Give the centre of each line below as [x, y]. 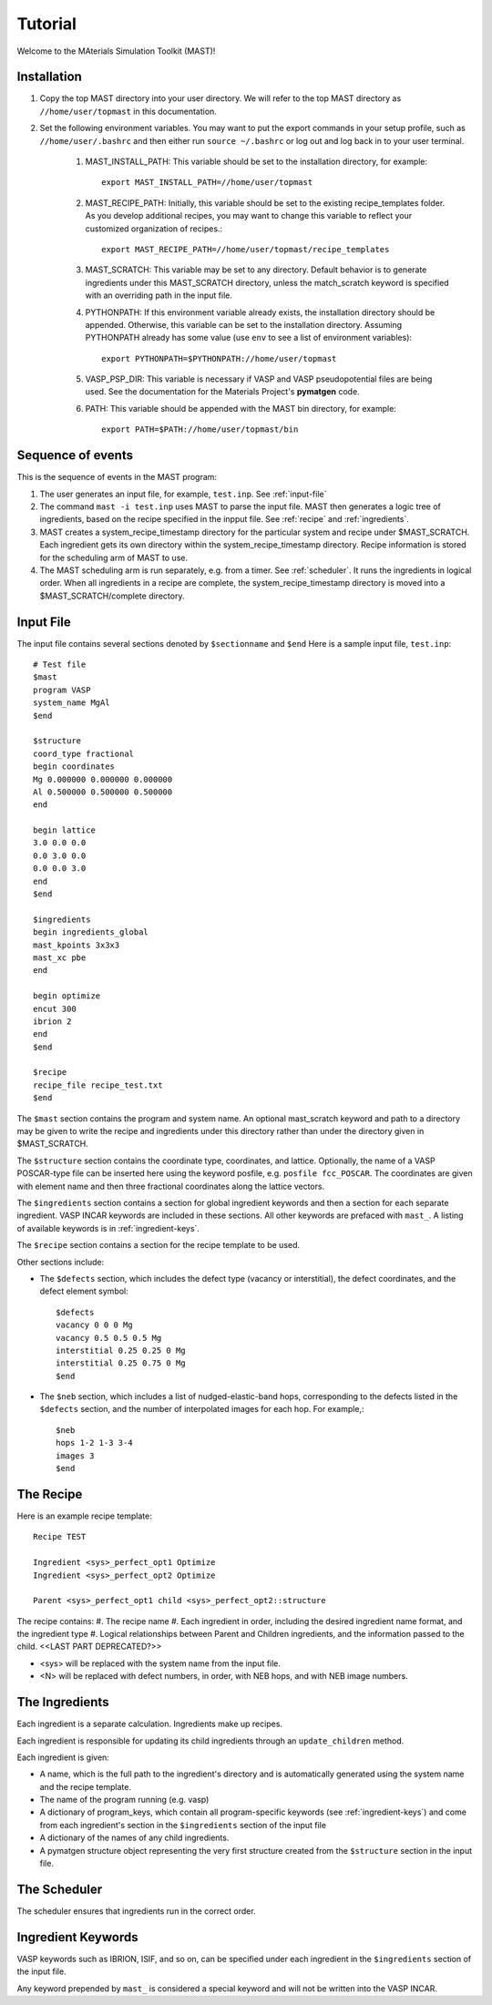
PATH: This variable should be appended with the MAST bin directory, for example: [241, 408]
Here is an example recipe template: [84, 1516]
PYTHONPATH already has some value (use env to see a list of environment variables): [249, 338]
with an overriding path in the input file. [159, 295]
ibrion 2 [52, 1021]
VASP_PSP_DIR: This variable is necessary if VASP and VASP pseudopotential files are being [259, 379]
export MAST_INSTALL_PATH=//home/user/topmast [207, 183]
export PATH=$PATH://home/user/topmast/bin [200, 430]
